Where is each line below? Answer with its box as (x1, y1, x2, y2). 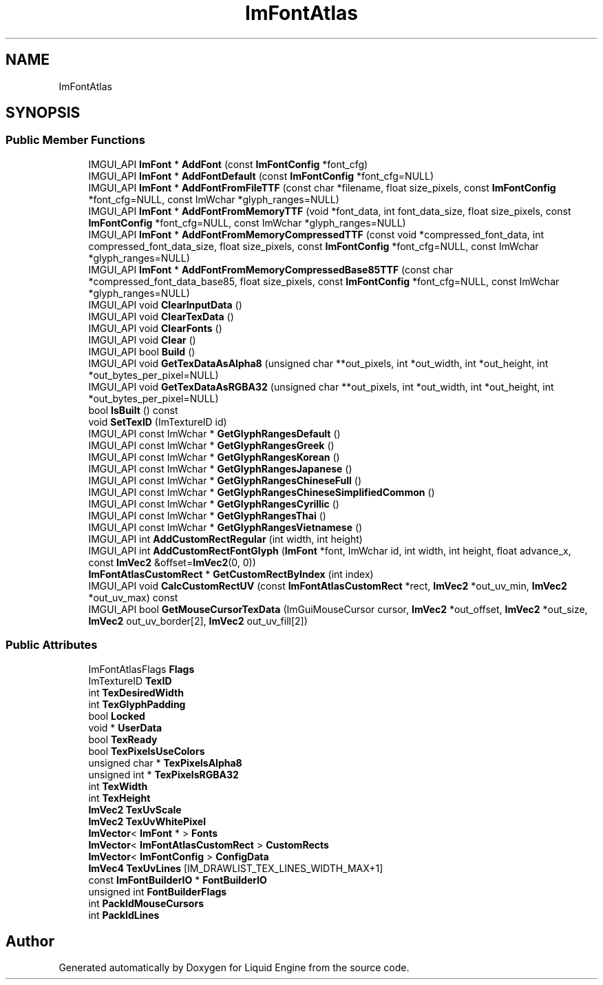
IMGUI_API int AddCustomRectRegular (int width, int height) (88, 532, 363, 545)
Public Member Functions (6, 133, 145, 147)
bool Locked (88, 709, 145, 722)
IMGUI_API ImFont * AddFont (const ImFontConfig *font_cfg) (88, 158, 368, 170)
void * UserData (88, 721, 162, 734)
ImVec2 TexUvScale (88, 803, 182, 816)
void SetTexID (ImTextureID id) (88, 415, 227, 428)
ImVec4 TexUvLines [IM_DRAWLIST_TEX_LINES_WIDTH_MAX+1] (88, 862, 383, 874)
